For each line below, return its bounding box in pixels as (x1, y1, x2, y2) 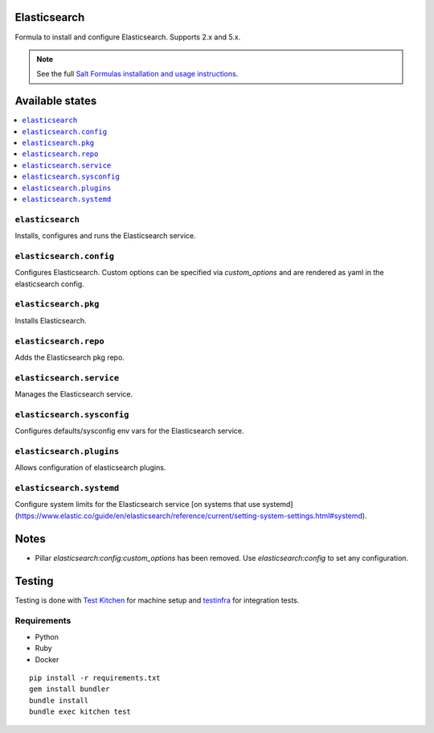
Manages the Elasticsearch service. (14, 389, 133, 399)
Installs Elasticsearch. (14, 315, 87, 325)
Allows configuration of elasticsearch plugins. (14, 463, 166, 472)
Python (35, 632, 59, 641)
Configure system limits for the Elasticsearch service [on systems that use (14, 500, 261, 509)
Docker (35, 654, 59, 664)
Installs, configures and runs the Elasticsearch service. (14, 231, 196, 241)
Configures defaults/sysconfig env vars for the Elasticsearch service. (14, 426, 244, 436)
